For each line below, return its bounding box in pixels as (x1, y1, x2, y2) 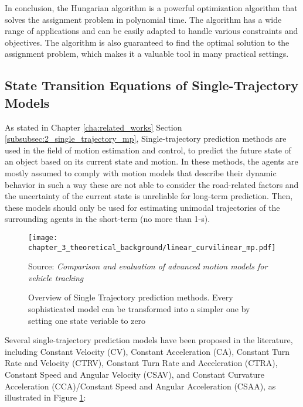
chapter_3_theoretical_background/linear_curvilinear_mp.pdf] (28, 243, 276, 252)
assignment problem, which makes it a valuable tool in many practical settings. (5, 47, 289, 60)
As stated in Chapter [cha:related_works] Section (5, 121, 182, 133)
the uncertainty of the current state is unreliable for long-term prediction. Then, (5, 190, 293, 202)
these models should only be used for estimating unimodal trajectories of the (5, 201, 280, 213)
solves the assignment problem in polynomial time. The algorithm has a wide (5, 13, 282, 25)
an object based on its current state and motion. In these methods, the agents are (5, 155, 298, 167)
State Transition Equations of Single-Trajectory (5, 76, 299, 94)
